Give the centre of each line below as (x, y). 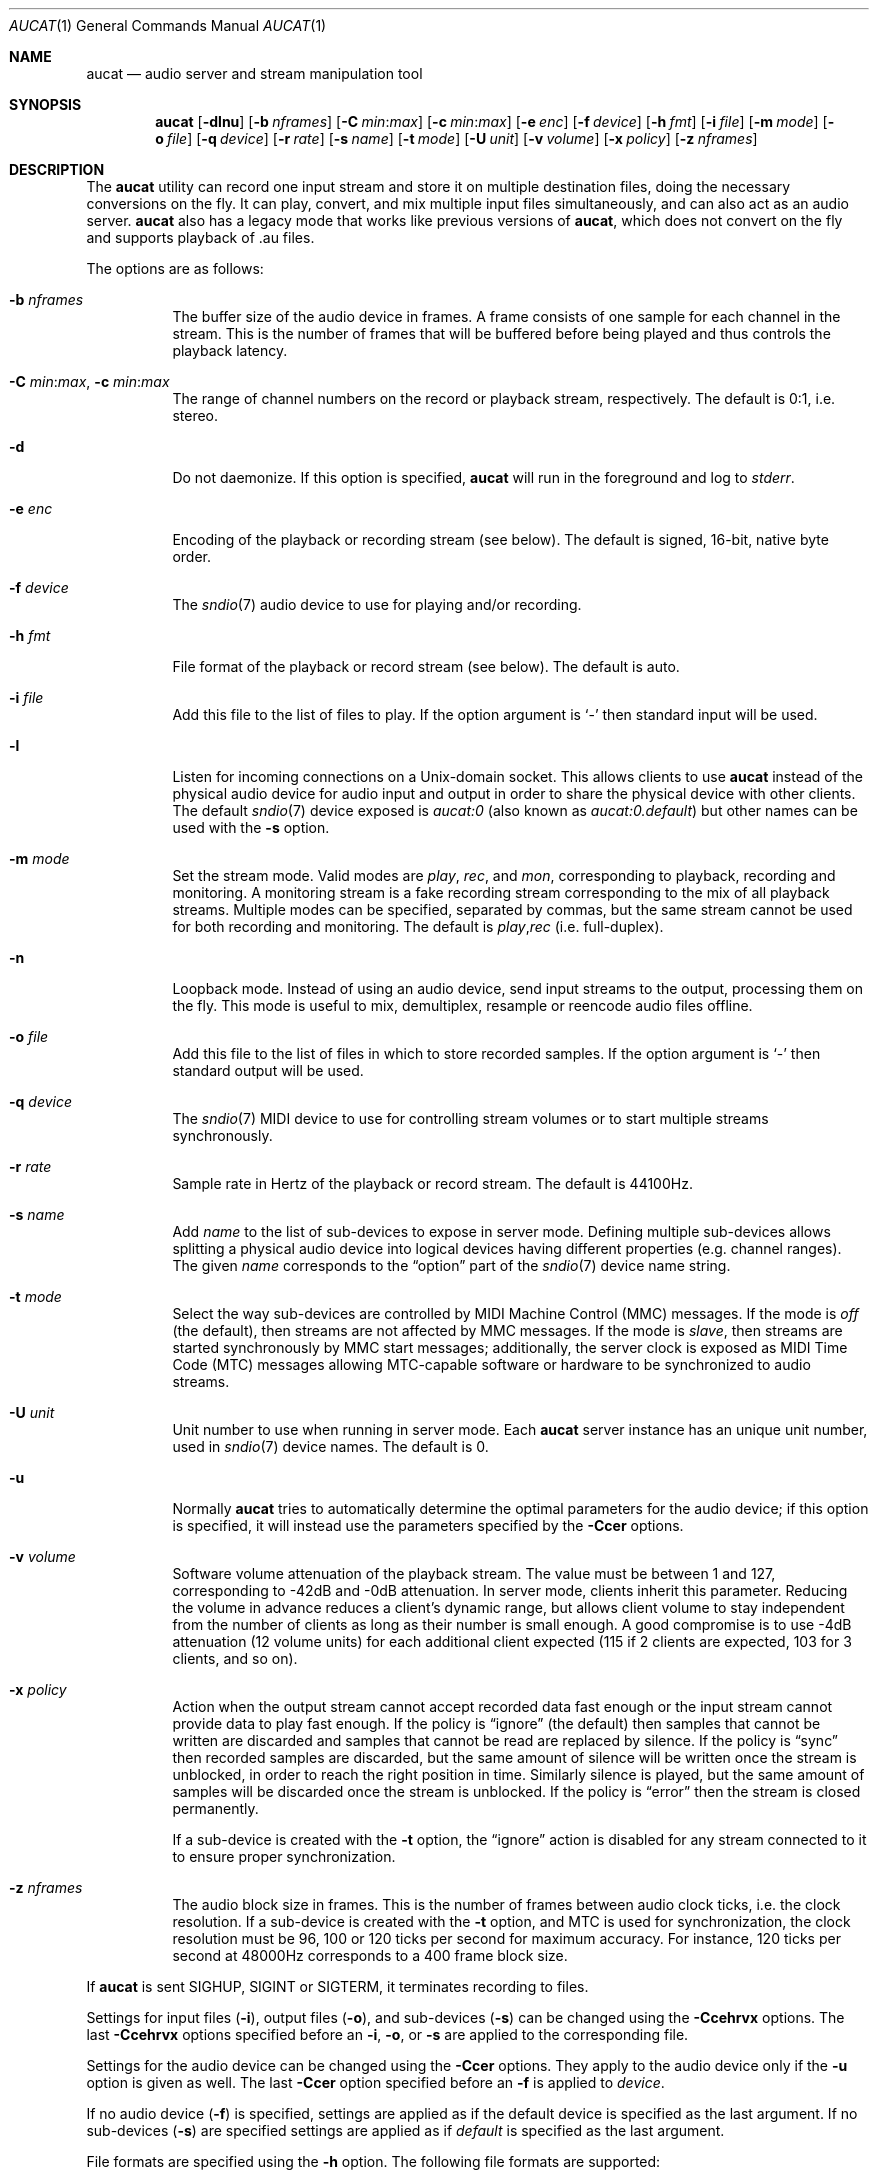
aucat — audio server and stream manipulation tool (254, 73)
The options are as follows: (175, 268)
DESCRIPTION (57, 169)
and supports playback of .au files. (200, 237)
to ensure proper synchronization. (284, 1856)
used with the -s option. (251, 827)
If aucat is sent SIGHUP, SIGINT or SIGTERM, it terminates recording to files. (337, 1986)
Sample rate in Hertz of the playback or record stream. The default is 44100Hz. (432, 1183)
